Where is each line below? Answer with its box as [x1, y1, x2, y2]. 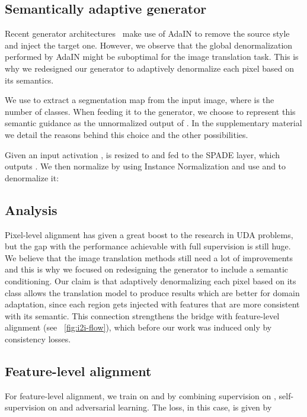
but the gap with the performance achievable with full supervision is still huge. [5, 240, 291, 252]
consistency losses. [5, 332, 71, 345]
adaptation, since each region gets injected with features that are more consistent [5, 298, 300, 310]
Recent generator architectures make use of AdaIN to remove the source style [5, 27, 290, 40]
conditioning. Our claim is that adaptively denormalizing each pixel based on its [5, 274, 296, 287]
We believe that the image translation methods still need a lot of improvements [5, 251, 293, 264]
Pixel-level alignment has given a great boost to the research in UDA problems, [5, 228, 293, 240]
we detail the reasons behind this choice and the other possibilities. [5, 128, 248, 140]
